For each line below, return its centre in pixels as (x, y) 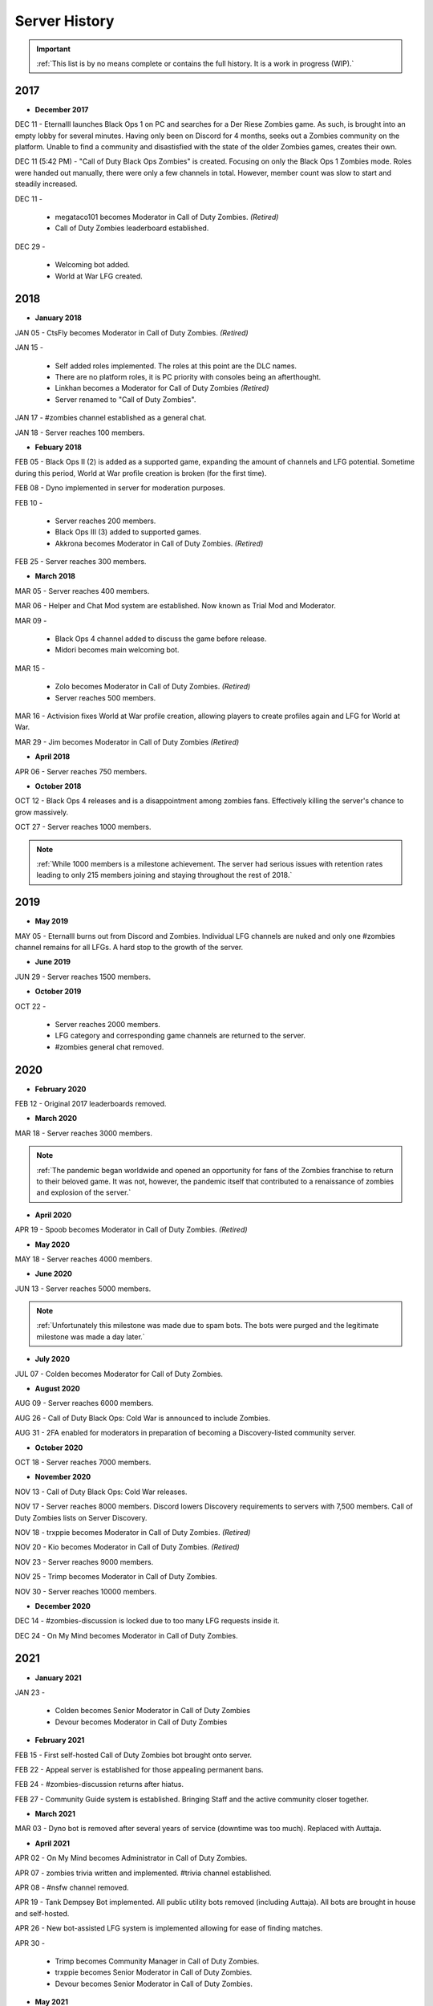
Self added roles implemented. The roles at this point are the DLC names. (176, 366)
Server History (65, 21)
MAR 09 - (31, 620)
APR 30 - (30, 1943)
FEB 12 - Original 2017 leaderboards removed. (91, 1104)
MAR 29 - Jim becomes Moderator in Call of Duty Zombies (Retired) (127, 741)
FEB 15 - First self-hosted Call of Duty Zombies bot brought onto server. (134, 1755)
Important (54, 49)
